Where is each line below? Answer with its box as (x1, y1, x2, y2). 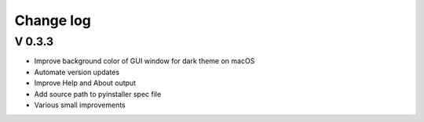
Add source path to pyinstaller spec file (34, 89, 162, 99)
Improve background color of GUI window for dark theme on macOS (34, 56, 255, 66)
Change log (14, 12, 92, 29)
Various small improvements (34, 100, 126, 109)
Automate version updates (34, 67, 120, 77)
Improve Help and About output (34, 78, 137, 88)
